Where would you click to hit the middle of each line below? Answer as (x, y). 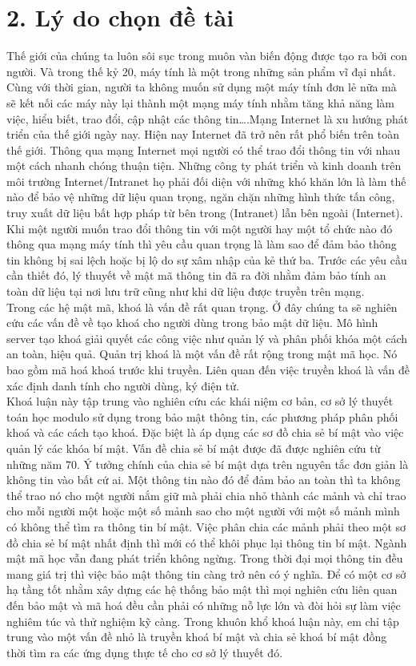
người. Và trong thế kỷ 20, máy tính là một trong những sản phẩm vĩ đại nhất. (201, 71)
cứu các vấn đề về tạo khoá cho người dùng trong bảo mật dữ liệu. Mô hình (192, 323)
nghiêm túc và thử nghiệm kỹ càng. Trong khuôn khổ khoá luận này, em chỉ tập (203, 621)
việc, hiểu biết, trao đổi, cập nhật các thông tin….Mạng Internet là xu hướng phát (208, 118)
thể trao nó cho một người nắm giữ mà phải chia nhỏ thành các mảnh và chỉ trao (206, 495)
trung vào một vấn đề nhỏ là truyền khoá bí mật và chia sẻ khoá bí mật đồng (197, 637)
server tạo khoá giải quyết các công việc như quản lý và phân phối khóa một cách (207, 338)
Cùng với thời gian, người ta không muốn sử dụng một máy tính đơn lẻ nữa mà (202, 87)
